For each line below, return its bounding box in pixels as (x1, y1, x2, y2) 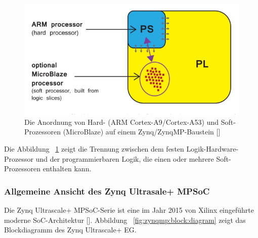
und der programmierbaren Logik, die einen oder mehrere (35, 153, 214, 164)
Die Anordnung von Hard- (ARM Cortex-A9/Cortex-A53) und (24, 116, 219, 127)
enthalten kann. (42, 163, 92, 174)
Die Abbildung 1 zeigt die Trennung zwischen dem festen (4, 144, 184, 154)
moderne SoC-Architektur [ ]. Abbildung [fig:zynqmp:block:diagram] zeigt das (4, 214, 246, 225)
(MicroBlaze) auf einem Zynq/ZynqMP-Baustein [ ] (63, 126, 221, 137)
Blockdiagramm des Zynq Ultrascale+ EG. (4, 224, 137, 235)
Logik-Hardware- (186, 144, 239, 154)
